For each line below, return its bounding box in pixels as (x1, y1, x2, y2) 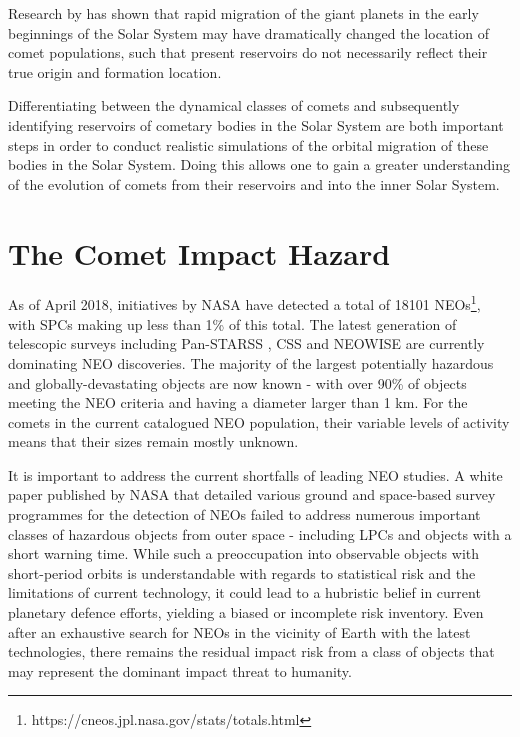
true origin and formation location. (8, 61, 222, 82)
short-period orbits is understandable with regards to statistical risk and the (8, 562, 476, 583)
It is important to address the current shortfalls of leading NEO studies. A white (8, 464, 503, 485)
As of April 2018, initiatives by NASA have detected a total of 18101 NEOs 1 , (8, 291, 481, 315)
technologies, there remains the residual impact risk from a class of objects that (8, 641, 495, 662)
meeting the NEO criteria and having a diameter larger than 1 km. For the (8, 392, 468, 413)
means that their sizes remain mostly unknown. (8, 431, 299, 452)
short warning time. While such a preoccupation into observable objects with (8, 543, 480, 564)
